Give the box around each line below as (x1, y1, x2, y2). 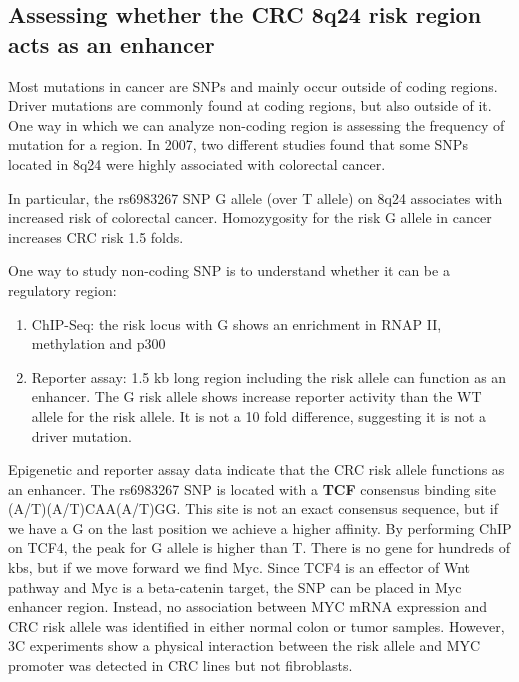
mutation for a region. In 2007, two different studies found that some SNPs (8, 134, 468, 155)
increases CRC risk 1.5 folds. (8, 226, 184, 247)
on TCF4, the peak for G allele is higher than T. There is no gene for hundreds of (8, 537, 510, 558)
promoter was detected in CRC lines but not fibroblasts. (8, 655, 353, 676)
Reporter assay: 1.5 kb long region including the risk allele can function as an (31, 366, 507, 387)
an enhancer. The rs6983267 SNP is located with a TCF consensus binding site (8, 478, 496, 499)
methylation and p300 (31, 333, 166, 354)
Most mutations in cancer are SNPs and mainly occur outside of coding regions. (8, 75, 498, 96)
